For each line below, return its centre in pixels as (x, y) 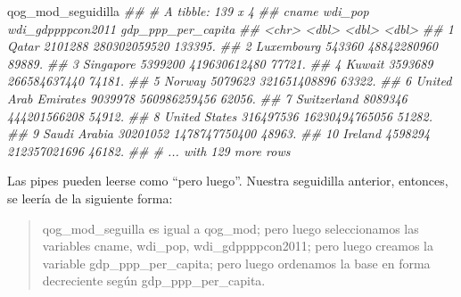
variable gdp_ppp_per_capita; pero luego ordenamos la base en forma (236, 263)
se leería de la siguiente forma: (90, 198)
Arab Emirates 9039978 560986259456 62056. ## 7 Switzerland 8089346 (207, 98)
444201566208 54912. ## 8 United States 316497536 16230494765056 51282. (220, 115)
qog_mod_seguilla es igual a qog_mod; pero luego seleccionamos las (230, 228)
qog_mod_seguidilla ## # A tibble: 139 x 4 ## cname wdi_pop (188, 11)
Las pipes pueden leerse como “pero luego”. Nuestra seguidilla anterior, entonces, (228, 181)
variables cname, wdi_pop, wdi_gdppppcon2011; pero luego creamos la (238, 246)
